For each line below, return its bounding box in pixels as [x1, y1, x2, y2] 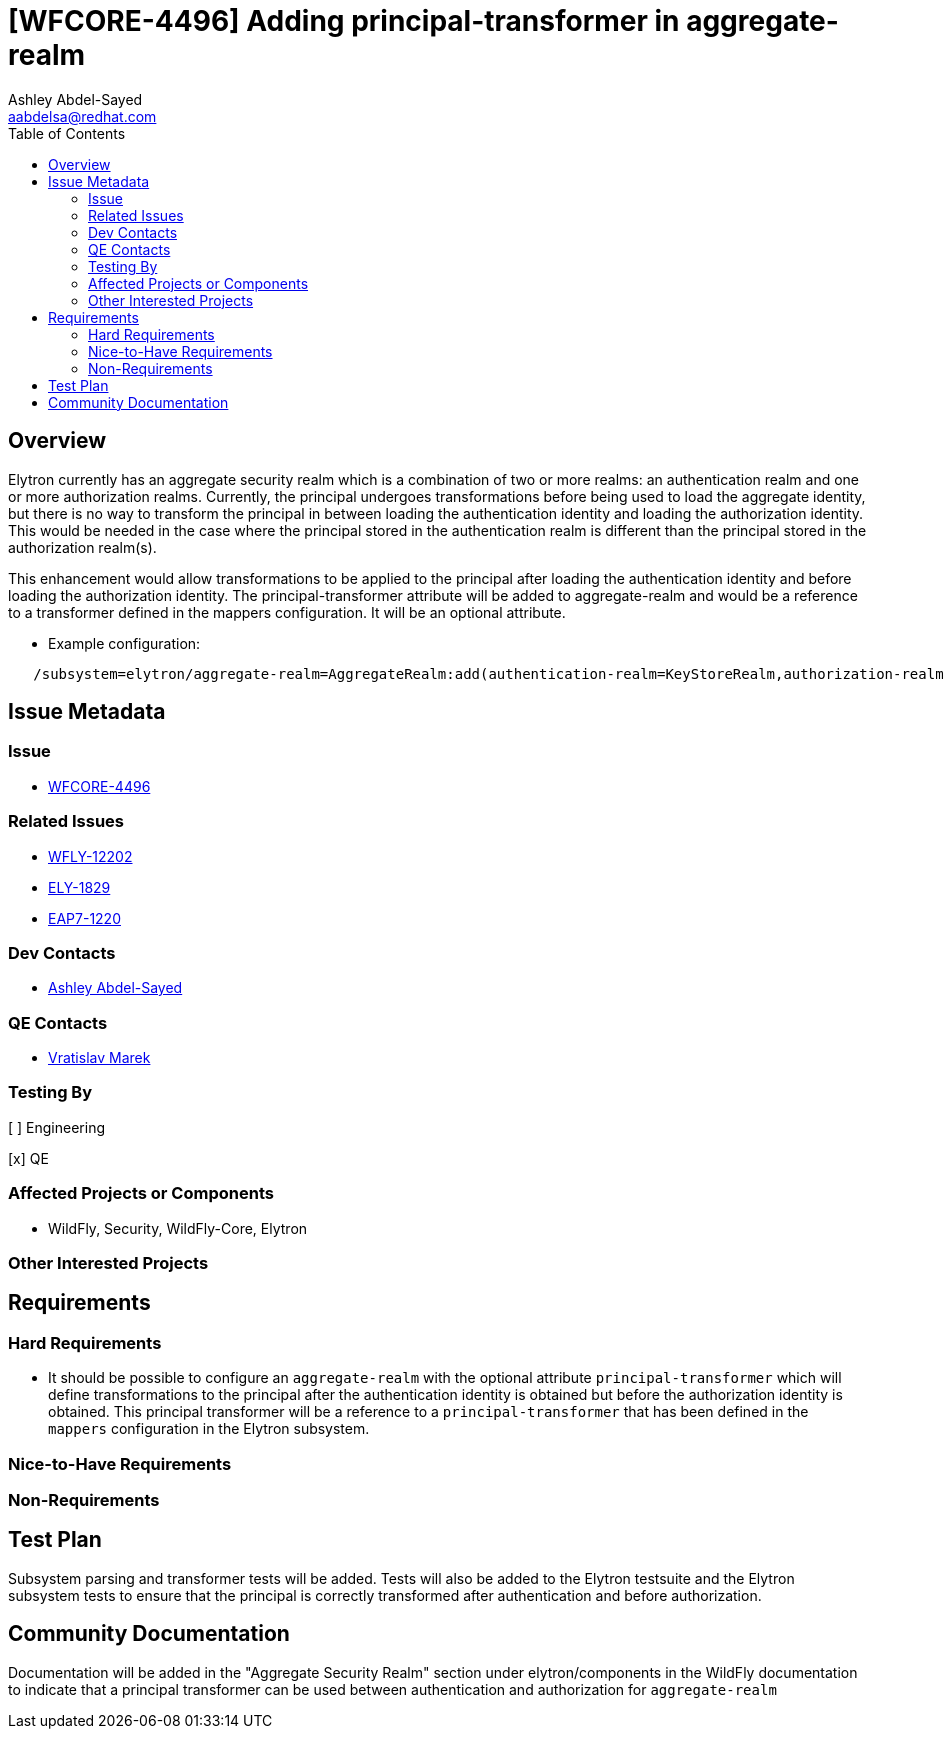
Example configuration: [48, 634, 201, 652]
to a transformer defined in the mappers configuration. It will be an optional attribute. [8, 603, 566, 621]
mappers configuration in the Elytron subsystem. [48, 1420, 370, 1438]
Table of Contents [8, 124, 126, 142]
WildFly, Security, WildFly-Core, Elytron [48, 1219, 308, 1237]
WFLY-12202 [48, 847, 133, 865]
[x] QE [8, 1149, 49, 1167]
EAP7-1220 [48, 909, 121, 927]
